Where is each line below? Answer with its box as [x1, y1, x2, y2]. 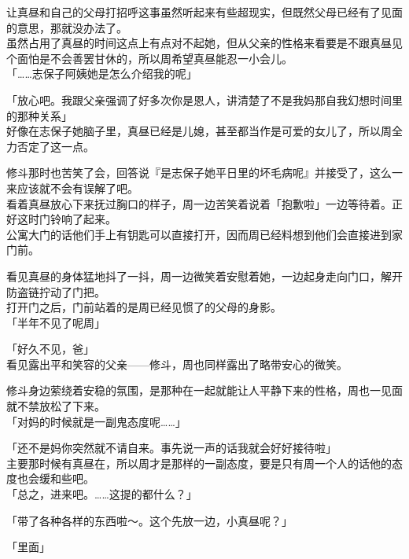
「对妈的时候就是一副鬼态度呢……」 [6, 413, 186, 429]
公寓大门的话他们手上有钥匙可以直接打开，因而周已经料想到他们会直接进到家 [6, 226, 403, 242]
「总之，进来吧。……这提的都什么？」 [6, 486, 197, 502]
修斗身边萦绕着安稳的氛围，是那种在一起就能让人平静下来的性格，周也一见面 [6, 382, 403, 399]
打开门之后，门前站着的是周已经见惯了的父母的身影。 [6, 299, 282, 315]
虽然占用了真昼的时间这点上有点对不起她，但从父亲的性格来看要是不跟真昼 [6, 35, 392, 51]
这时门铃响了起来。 [17, 211, 116, 227]
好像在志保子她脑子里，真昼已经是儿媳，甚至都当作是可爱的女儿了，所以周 [6, 123, 392, 139]
